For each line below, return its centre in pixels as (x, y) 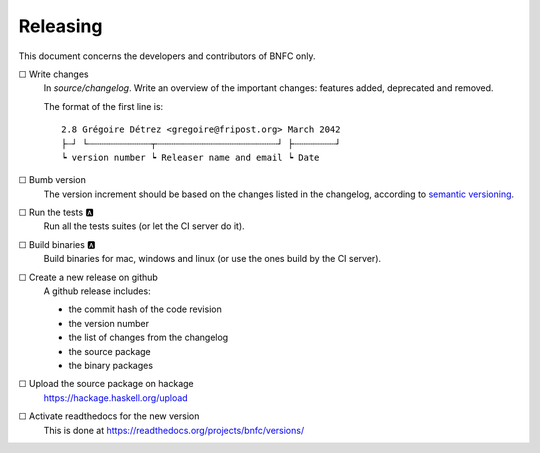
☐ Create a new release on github (88, 277)
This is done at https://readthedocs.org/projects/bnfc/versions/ (174, 430)
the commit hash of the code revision (145, 309)
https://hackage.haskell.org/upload (116, 397)
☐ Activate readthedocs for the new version (109, 416)
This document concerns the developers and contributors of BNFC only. (167, 56)
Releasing (60, 26)
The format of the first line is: (103, 106)
